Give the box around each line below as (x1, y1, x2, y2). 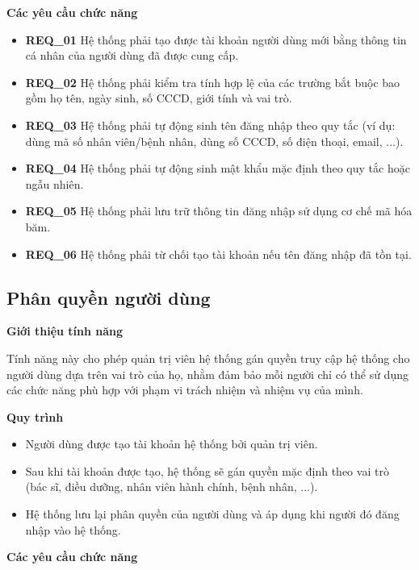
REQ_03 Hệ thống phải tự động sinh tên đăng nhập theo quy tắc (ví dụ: (25, 116, 396, 133)
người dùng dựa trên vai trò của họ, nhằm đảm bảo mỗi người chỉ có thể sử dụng (6, 365, 409, 382)
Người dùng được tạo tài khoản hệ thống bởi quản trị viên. (25, 435, 318, 452)
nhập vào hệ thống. (25, 521, 121, 538)
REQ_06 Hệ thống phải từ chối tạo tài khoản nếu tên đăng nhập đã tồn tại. (25, 245, 412, 262)
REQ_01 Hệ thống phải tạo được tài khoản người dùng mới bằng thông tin (25, 31, 407, 48)
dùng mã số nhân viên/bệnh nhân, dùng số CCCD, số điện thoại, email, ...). (25, 132, 404, 149)
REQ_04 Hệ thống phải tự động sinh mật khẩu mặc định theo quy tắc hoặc (25, 160, 410, 177)
